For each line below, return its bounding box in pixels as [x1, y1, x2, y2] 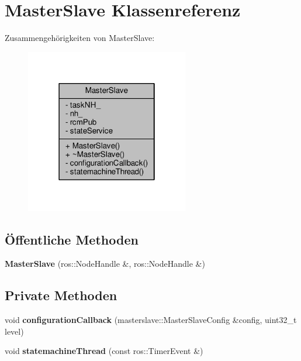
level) [5, 325, 24, 337]
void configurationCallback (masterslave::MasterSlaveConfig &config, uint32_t [5, 314, 297, 326]
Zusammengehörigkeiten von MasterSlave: [5, 32, 155, 44]
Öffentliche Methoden [5, 230, 139, 248]
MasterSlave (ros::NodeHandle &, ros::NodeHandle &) [5, 257, 205, 270]
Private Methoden [5, 286, 117, 304]
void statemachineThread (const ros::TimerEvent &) [5, 345, 203, 357]
